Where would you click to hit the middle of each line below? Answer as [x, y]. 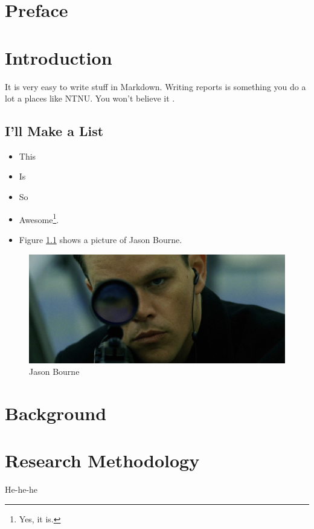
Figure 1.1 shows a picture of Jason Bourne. [101, 239]
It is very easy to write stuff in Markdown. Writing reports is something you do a [155, 86]
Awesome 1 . [39, 218]
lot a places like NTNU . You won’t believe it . [90, 98]
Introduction [59, 57]
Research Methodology [102, 460]
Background [56, 413]
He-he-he [21, 489]
